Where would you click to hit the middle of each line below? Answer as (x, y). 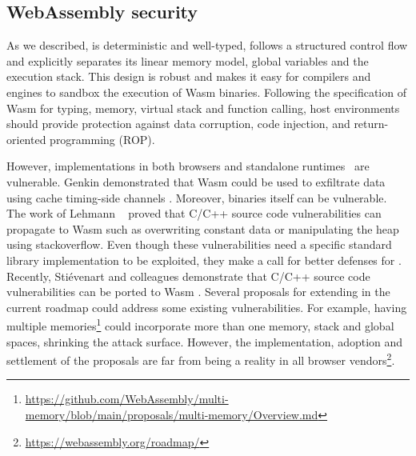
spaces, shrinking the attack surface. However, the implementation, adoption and (205, 341)
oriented (26, 139)
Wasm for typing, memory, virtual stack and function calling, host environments (203, 108)
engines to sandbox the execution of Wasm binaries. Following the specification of (206, 92)
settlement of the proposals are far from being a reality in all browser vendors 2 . (201, 359)
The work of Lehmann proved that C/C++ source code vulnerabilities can (194, 213)
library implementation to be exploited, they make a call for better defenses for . (204, 260)
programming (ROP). (102, 139)
